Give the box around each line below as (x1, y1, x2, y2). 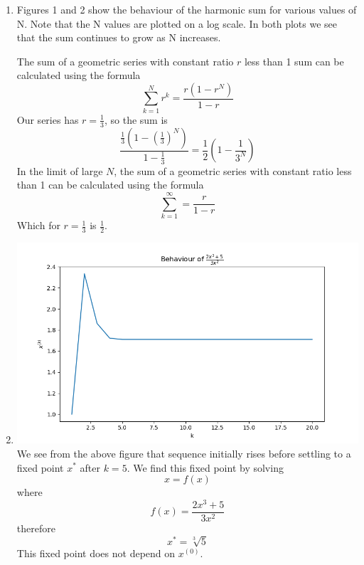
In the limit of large (16, 163, 103, 178)
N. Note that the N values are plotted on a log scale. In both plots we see (16, 16, 338, 31)
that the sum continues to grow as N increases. (16, 30, 221, 45)
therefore (16, 520, 55, 535)
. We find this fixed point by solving (127, 460, 284, 475)
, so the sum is (104, 112, 168, 127)
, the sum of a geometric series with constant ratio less (114, 163, 352, 178)
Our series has (16, 112, 79, 127)
